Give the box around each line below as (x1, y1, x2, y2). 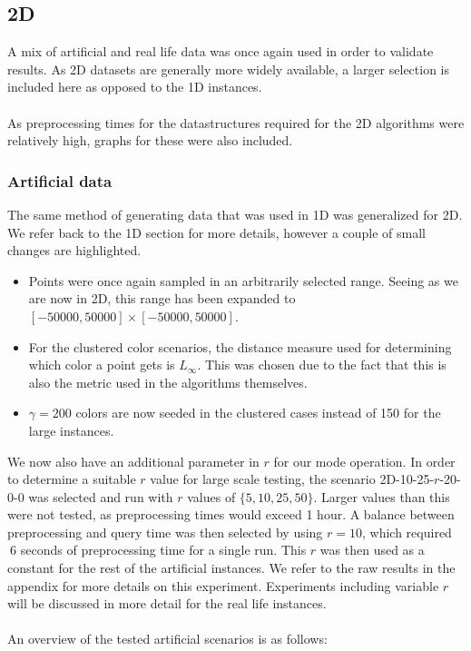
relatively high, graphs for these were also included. (7, 131, 293, 150)
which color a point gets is (28, 355, 175, 374)
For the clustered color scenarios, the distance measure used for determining (28, 337, 452, 356)
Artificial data (7, 169, 113, 192)
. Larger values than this (313, 487, 450, 506)
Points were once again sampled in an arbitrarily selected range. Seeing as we (28, 271, 458, 290)
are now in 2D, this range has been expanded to (28, 289, 296, 308)
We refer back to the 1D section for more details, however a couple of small (7, 222, 427, 242)
